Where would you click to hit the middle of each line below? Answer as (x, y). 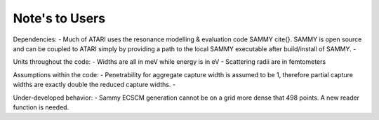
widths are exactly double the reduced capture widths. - (94, 85)
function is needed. (41, 107)
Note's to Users (59, 18)
